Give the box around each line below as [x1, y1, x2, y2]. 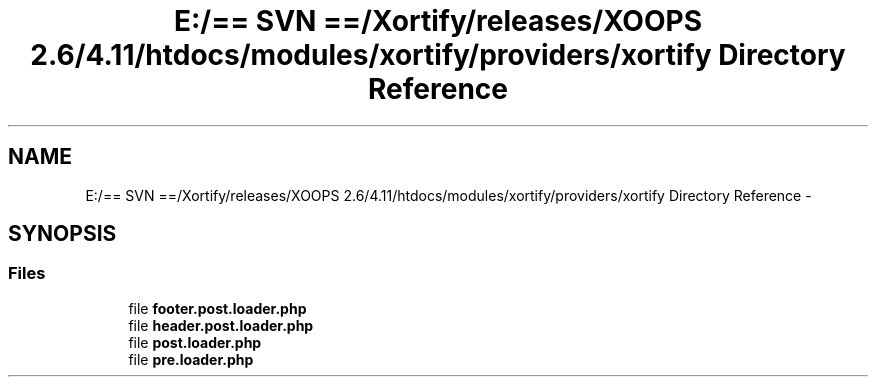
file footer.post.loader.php [128, 299, 307, 317]
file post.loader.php [128, 333, 262, 351]
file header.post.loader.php [128, 316, 314, 334]
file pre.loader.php [128, 350, 254, 368]
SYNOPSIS [8, 221, 117, 247]
